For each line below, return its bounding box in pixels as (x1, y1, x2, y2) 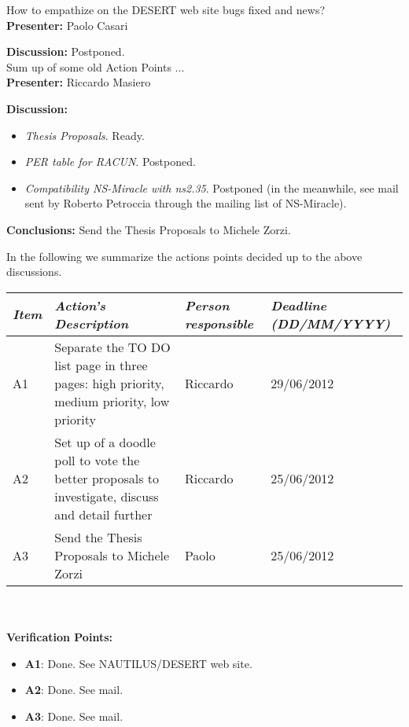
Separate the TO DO (54, 337, 171, 356)
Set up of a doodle (54, 432, 156, 451)
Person (184, 296, 230, 314)
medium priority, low (54, 391, 170, 410)
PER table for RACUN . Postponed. (24, 153, 196, 170)
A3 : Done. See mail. (24, 707, 123, 724)
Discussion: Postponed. (6, 43, 125, 60)
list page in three (54, 355, 148, 374)
